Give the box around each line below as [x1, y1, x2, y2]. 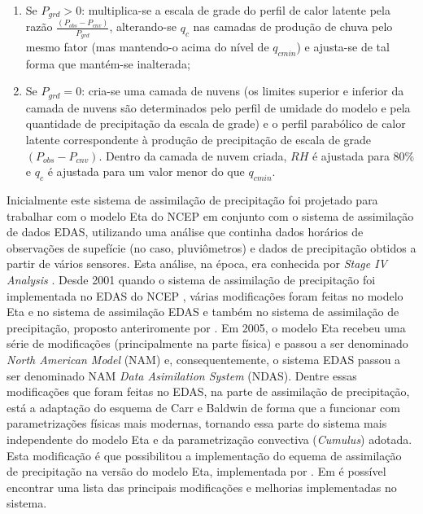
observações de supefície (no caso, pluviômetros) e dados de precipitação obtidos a [7, 239, 416, 256]
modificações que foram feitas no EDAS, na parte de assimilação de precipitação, [7, 383, 410, 400]
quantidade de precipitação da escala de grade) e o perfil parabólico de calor [25, 115, 406, 132]
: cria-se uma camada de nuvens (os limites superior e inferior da [81, 82, 404, 99]
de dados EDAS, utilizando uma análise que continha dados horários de [7, 223, 364, 240]
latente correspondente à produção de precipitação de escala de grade [25, 131, 372, 148]
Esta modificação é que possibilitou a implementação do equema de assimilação [7, 446, 402, 463]
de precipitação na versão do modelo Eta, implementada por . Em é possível [7, 463, 386, 480]
